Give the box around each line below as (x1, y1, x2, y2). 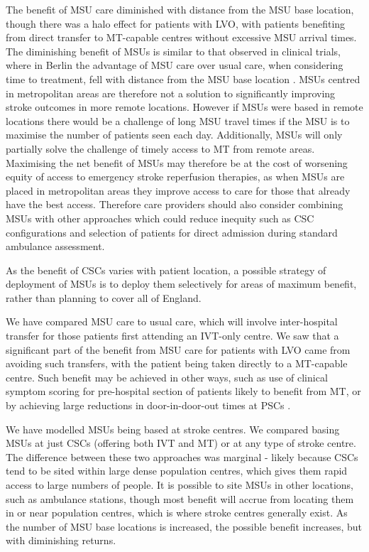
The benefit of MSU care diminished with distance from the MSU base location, (6, 2, 354, 16)
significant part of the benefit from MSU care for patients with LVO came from (6, 342, 351, 357)
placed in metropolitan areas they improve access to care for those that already (6, 183, 351, 197)
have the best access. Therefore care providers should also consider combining (6, 197, 343, 212)
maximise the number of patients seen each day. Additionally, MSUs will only (6, 127, 343, 142)
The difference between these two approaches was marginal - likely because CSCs (6, 449, 358, 464)
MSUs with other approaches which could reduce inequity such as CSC (6, 210, 314, 225)
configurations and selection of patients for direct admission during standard (6, 224, 338, 239)
